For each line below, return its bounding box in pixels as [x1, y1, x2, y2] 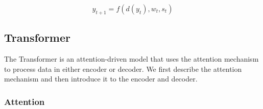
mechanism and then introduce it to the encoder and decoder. [4, 73, 198, 84]
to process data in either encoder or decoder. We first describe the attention [4, 63, 242, 74]
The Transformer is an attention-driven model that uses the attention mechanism [4, 53, 259, 64]
